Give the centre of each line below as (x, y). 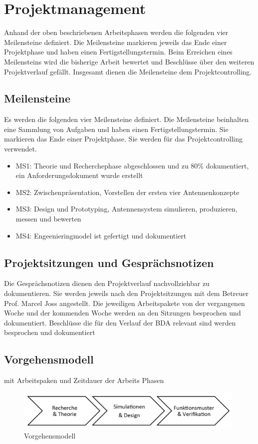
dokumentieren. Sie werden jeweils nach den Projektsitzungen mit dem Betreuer (126, 293)
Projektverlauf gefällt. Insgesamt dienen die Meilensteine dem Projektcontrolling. (128, 71)
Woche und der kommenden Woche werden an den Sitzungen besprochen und (123, 313)
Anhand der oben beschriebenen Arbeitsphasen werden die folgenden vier (116, 32)
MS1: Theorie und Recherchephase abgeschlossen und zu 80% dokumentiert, (132, 165)
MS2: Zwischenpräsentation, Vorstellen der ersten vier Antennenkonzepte (128, 192)
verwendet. (20, 149)
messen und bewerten (48, 219)
